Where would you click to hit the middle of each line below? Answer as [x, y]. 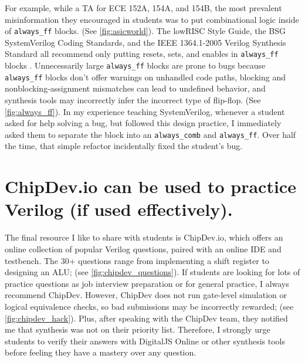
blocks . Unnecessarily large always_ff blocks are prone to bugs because [135, 65]
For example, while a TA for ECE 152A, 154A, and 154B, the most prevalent [143, 8]
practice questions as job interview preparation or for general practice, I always [147, 283]
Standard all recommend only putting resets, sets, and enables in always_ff [142, 54]
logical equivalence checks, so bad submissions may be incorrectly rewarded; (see [149, 306]
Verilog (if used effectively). [119, 209]
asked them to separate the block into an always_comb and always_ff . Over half [150, 134]
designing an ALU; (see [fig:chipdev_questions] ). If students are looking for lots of [152, 272]
